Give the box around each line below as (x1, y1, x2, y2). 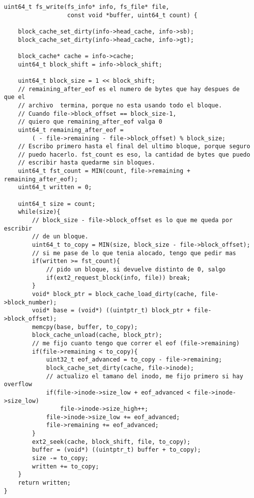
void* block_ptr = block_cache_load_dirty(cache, (32, 290, 198, 298)
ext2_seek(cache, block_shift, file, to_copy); (32, 438, 191, 445)
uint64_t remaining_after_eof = (18, 126, 124, 133)
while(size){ (18, 208, 60, 216)
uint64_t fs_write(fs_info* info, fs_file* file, (4, 3, 169, 10)
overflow (4, 381, 32, 388)
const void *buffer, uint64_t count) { (67, 11, 198, 19)
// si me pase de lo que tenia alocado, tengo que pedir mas (32, 249, 236, 257)
